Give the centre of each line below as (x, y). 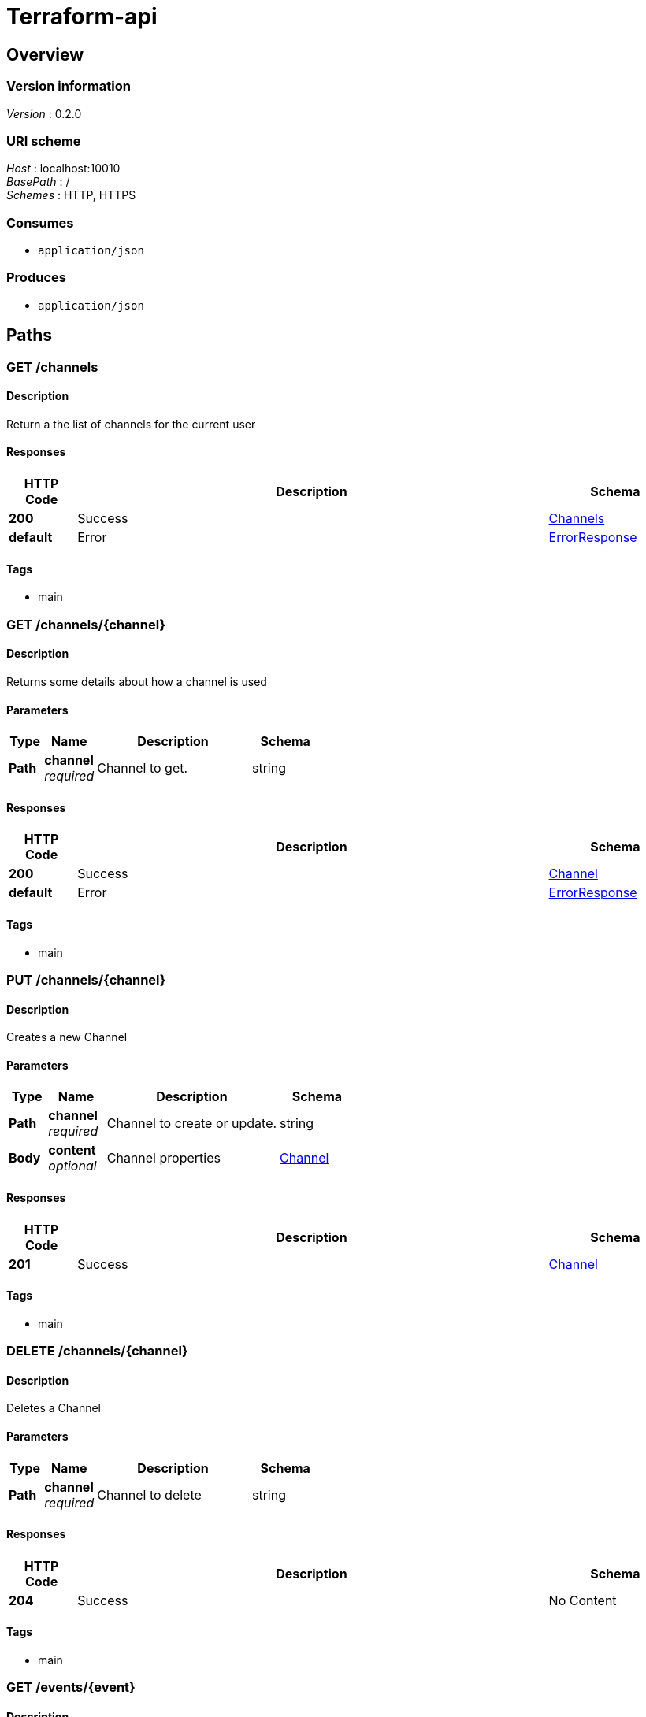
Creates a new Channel (67, 1037)
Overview (45, 54)
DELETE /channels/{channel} (97, 1351)
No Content (583, 1600)
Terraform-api (82, 17)
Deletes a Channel (54, 1408)
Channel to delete (149, 1494)
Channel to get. (143, 768)
